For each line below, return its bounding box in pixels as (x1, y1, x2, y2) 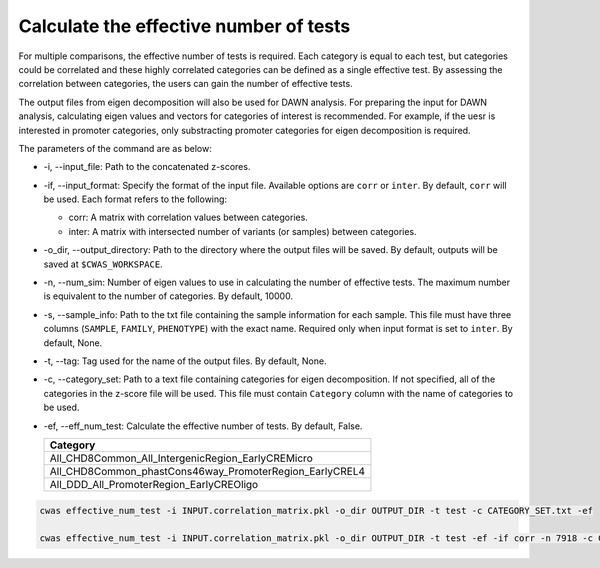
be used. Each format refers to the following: (43, 193, 228, 205)
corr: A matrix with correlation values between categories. (68, 211, 309, 224)
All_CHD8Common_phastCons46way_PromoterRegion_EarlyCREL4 (49, 464, 365, 478)
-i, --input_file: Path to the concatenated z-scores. (43, 161, 251, 173)
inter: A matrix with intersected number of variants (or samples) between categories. (68, 225, 417, 237)
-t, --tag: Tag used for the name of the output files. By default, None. (43, 355, 327, 367)
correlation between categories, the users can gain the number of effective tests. (18, 78, 354, 90)
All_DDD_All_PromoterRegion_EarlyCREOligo (49, 477, 259, 491)
